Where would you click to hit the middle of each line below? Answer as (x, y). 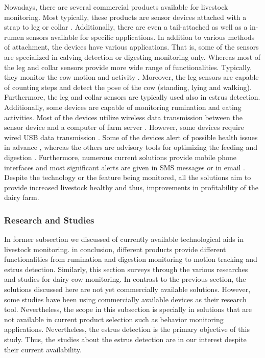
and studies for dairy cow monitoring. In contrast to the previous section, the (125, 279)
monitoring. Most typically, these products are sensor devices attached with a (125, 17)
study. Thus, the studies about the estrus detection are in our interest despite (125, 339)
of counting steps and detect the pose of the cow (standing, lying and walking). (128, 87)
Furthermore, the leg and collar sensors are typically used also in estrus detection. (132, 97)
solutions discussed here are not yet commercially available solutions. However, (127, 289)
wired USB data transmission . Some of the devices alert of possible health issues (131, 137)
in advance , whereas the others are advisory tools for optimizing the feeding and (131, 147)
